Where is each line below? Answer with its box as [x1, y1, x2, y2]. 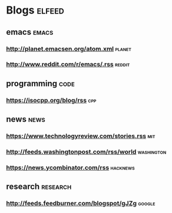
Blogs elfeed [6, 4, 65, 17]
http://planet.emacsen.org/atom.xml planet [6, 45, 131, 53]
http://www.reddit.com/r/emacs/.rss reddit [6, 60, 130, 68]
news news [6, 114, 45, 124]
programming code [6, 78, 75, 88]
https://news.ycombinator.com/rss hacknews [6, 163, 135, 171]
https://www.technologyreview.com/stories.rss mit [6, 132, 156, 140]
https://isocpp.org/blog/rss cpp [6, 96, 97, 104]
